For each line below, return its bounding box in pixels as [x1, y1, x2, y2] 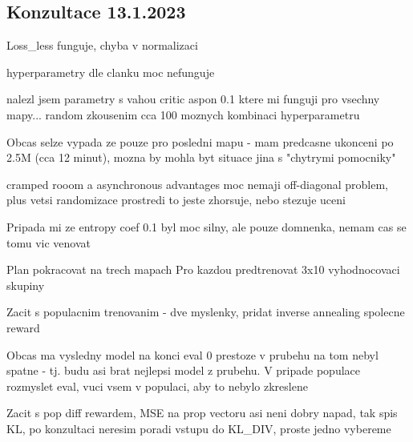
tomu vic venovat [6, 234, 91, 251]
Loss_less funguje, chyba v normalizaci [6, 37, 198, 54]
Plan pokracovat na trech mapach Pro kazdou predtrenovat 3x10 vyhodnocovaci [6, 261, 400, 278]
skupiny [6, 276, 45, 293]
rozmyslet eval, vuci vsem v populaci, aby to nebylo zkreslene [6, 377, 308, 394]
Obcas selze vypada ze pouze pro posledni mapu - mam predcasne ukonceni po [6, 133, 394, 150]
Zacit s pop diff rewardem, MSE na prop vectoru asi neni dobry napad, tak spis [6, 404, 398, 421]
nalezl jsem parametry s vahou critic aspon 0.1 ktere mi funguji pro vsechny [6, 90, 380, 107]
